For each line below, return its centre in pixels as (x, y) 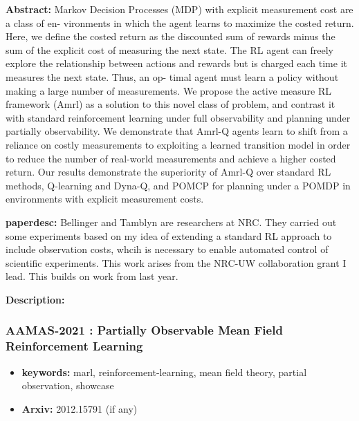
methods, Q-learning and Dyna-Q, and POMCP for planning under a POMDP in (178, 185)
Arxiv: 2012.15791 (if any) (80, 408)
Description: (35, 299)
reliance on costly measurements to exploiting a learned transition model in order (178, 144)
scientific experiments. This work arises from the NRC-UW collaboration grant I (176, 262)
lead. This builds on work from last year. (92, 276)
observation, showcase (68, 385)
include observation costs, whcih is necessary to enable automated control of (167, 249)
